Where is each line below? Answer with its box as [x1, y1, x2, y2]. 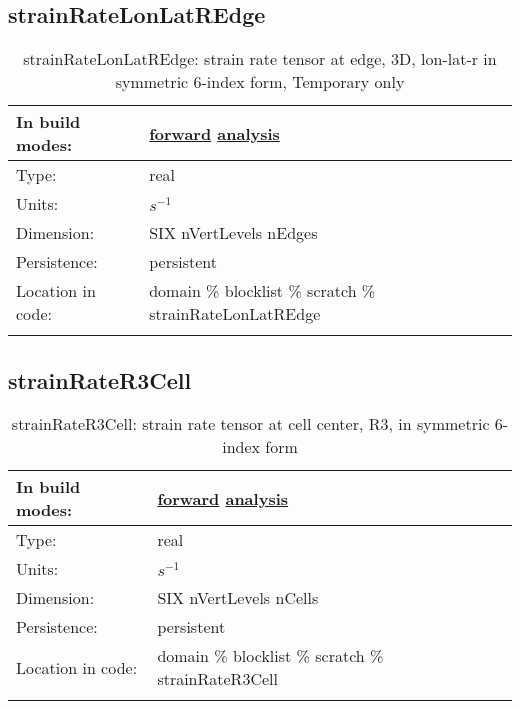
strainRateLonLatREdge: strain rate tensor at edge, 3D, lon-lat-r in [23, 47, 497, 71]
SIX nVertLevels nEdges [149, 221, 318, 245]
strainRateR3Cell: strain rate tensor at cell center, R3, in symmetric [11, 412, 490, 436]
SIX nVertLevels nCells [157, 586, 319, 610]
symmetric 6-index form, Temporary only [115, 70, 405, 94]
